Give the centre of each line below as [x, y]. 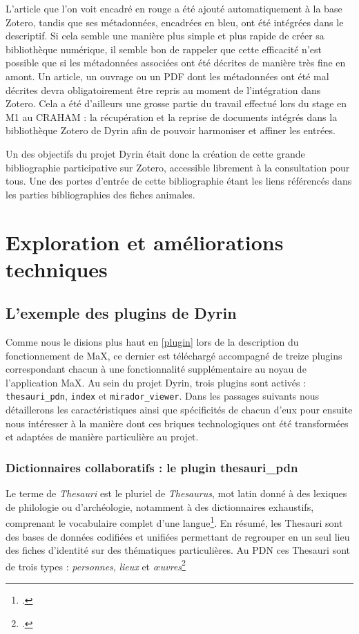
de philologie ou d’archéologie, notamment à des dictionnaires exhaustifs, [160, 506]
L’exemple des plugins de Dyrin [121, 313]
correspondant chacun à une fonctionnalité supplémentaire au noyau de [156, 369]
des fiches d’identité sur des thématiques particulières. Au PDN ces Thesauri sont [178, 550]
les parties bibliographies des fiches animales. [100, 194]
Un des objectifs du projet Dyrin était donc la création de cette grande [155, 153]
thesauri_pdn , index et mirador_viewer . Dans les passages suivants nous [163, 396]
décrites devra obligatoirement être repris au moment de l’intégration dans [163, 90]
